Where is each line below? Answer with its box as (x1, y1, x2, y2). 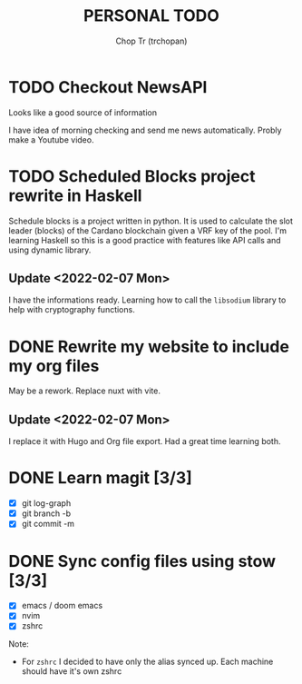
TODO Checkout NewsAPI (8, 76, 208, 97)
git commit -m (21, 519, 74, 530)
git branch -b (21, 508, 72, 519)
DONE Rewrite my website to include (8, 336, 289, 357)
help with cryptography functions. (8, 304, 135, 315)
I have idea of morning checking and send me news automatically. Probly (8, 124, 282, 135)
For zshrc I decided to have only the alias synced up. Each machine (21, 656, 274, 668)
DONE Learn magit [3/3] (8, 468, 192, 489)
